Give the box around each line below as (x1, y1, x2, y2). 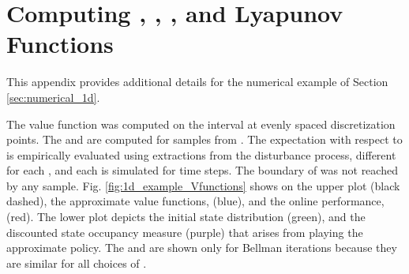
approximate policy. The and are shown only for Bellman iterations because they (6, 239, 397, 256)
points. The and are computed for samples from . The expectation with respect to (6, 131, 403, 148)
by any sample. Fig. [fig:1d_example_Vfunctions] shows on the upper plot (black (6, 177, 400, 193)
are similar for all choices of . (6, 254, 147, 271)
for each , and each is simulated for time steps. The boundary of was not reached (6, 162, 398, 178)
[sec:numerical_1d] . (6, 88, 100, 105)
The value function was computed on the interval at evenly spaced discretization (6, 115, 396, 132)
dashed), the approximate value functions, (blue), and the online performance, (6, 193, 385, 209)
